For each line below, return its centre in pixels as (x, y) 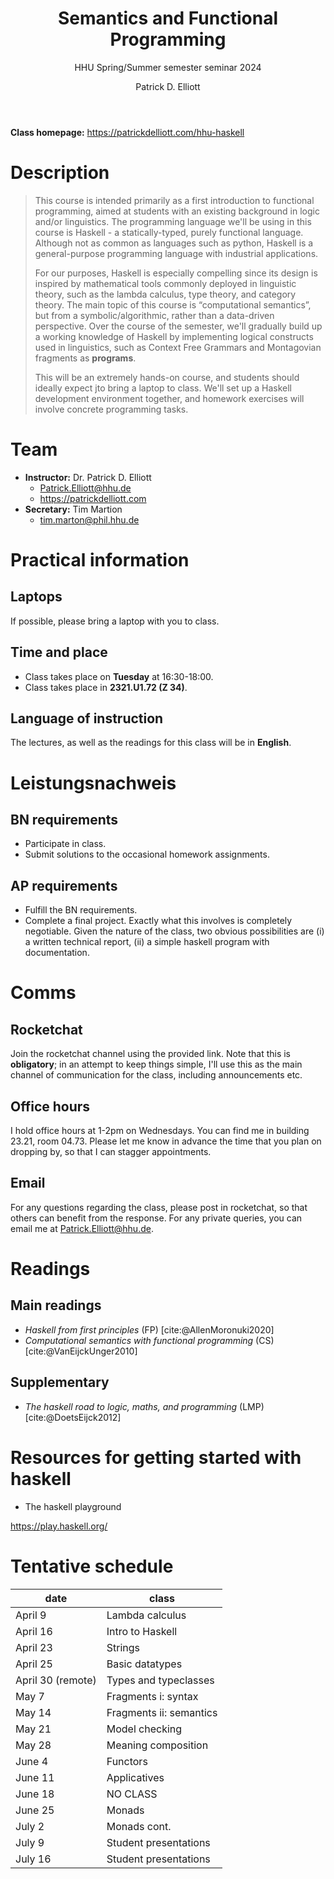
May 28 (33, 1745)
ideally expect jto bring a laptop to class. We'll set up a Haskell (163, 388)
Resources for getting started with (156, 1457)
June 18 (35, 1794)
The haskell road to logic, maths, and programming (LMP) (144, 1406)
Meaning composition (157, 1745)
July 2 (30, 1826)
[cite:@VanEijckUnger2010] (81, 1351)
